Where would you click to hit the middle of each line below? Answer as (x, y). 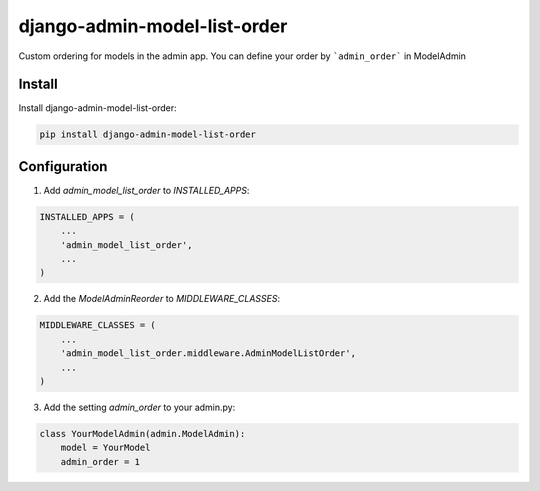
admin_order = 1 (100, 461)
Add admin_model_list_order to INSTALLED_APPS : (146, 190)
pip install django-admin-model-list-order (148, 134)
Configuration (63, 166)
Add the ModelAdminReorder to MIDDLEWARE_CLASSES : (161, 299)
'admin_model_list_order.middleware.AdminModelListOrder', (208, 353)
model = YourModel (105, 448)
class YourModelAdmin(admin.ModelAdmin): (142, 433)
